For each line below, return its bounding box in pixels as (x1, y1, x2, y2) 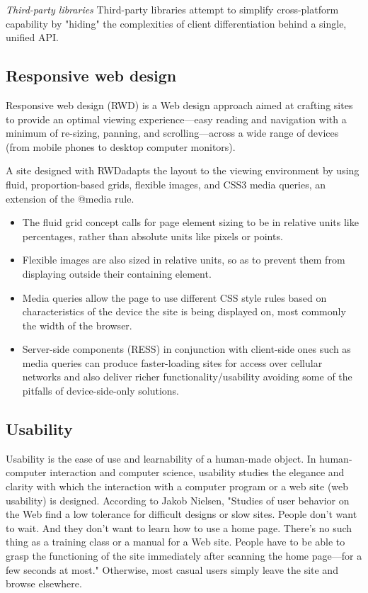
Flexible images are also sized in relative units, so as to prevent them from (22, 252, 345, 267)
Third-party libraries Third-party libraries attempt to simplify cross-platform (6, 2, 339, 16)
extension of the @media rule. (6, 191, 134, 205)
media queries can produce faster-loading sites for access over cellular (22, 355, 323, 370)
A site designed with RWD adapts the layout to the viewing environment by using (6, 163, 360, 178)
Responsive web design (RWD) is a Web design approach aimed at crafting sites (6, 97, 353, 112)
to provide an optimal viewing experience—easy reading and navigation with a (6, 111, 347, 126)
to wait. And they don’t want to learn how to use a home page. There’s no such (6, 520, 352, 535)
